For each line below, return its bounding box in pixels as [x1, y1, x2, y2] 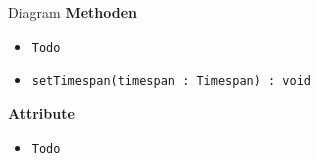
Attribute [8, 102, 75, 123]
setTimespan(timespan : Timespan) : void [31, 74, 311, 89]
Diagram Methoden [8, 2, 138, 22]
